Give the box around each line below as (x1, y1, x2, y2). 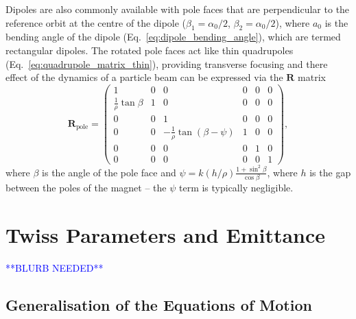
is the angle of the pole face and (42, 165, 176, 179)
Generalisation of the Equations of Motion (5, 294, 312, 315)
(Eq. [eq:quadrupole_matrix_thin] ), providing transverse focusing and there (5, 56, 328, 71)
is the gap (309, 165, 351, 179)
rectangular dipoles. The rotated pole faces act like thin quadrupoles (5, 43, 294, 57)
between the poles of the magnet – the (5, 180, 167, 194)
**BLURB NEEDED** (5, 260, 104, 274)
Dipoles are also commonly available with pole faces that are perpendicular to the (5, 2, 350, 16)
